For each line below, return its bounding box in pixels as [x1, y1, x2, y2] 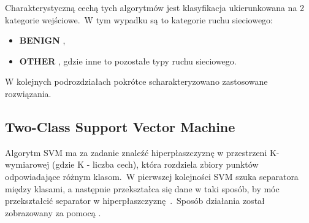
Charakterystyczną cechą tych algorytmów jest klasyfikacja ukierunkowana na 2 [5, 1, 305, 14]
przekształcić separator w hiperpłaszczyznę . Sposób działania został [5, 194, 265, 207]
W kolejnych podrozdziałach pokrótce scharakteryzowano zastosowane [5, 75, 268, 88]
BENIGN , [19, 34, 66, 47]
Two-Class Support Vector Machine [5, 117, 235, 136]
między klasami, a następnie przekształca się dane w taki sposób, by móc [5, 182, 280, 195]
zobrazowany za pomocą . [5, 206, 101, 219]
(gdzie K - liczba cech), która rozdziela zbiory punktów [52, 158, 259, 171]
